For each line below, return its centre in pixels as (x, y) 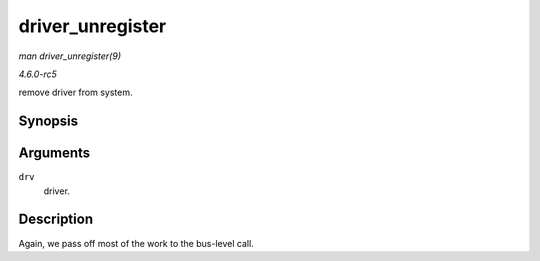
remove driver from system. (75, 92)
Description (56, 219)
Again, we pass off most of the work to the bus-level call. (136, 243)
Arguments (54, 153)
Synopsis (48, 121)
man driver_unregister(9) (70, 56)
